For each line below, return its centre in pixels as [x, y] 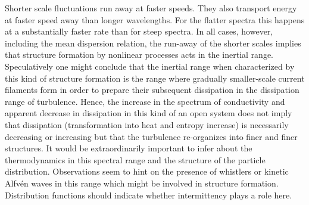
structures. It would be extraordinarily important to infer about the [129, 148]
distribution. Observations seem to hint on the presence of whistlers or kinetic [147, 171]
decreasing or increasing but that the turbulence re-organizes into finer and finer [151, 136]
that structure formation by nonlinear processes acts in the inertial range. [139, 55]
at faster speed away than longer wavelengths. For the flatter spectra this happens [155, 19]
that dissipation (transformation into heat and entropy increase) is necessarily [147, 124]
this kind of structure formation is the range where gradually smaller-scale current [155, 78]
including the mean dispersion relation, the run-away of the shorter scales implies [153, 43]
